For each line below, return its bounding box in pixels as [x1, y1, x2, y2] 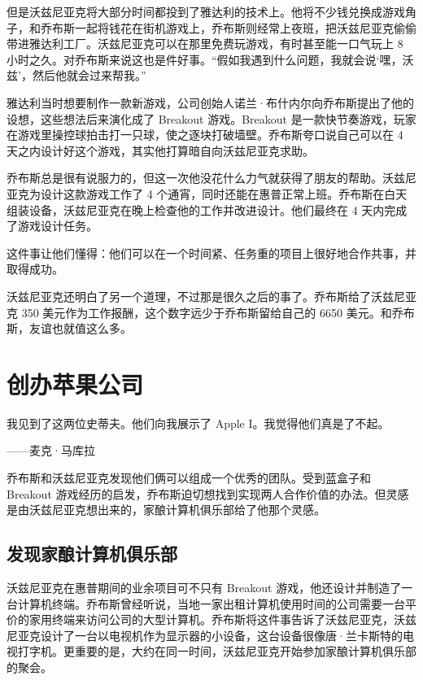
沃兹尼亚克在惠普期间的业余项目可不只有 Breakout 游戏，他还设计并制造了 [7, 578, 402, 595]
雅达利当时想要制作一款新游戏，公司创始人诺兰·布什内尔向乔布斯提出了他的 [7, 94, 414, 111]
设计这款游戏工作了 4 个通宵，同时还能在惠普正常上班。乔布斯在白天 [40, 185, 408, 202]
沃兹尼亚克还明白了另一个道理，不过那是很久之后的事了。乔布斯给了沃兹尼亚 [7, 287, 416, 304]
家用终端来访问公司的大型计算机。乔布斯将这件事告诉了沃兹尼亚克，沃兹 [28, 611, 416, 628]
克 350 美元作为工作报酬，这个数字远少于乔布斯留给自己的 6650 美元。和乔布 [7, 303, 415, 320]
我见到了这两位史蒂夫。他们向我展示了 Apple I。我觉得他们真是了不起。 [7, 414, 390, 431]
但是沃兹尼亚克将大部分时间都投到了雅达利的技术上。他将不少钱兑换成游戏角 [7, 3, 416, 20]
